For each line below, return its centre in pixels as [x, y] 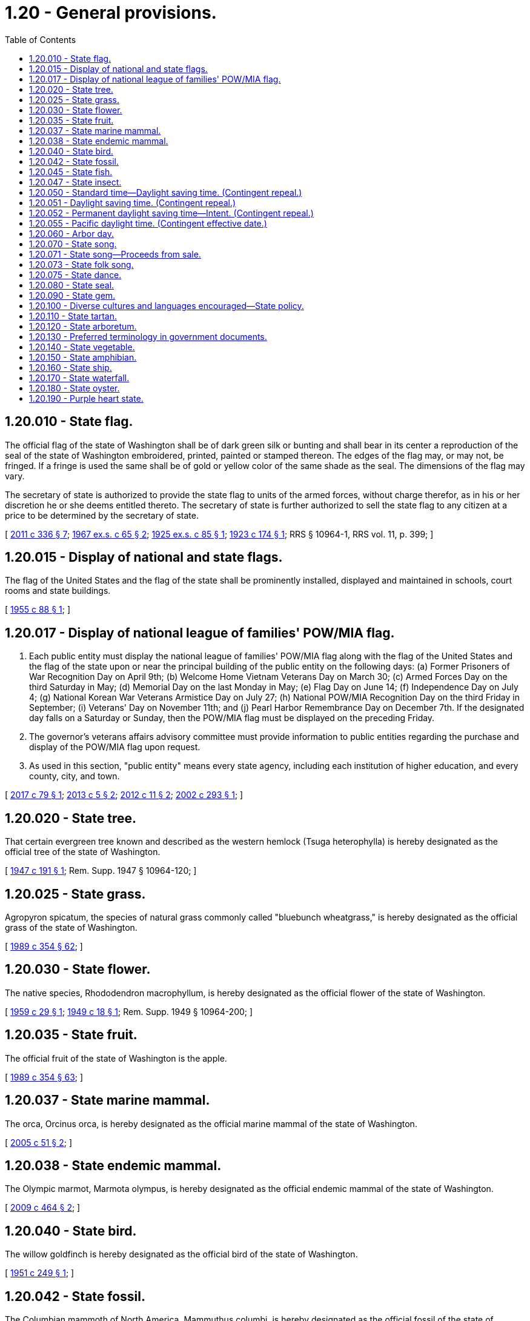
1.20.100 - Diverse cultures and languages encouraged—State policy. [167, 305]
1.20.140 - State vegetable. [82, 347]
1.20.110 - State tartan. [73, 316]
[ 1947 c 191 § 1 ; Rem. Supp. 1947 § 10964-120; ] [101, 871]
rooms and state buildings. [58, 591]
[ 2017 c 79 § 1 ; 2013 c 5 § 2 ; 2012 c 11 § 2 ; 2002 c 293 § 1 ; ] [124, 795]
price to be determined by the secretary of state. [102, 515]
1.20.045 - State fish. [71, 171]
